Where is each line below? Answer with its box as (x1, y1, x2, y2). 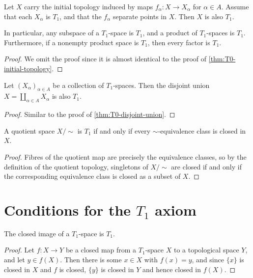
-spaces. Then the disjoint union (113, 80, 210, 90)
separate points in (112, 11, 167, 21)
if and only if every (93, 125, 151, 136)
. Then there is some (60, 254, 122, 265)
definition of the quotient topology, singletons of (4, 161, 148, 171)
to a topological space (173, 245, 239, 255)
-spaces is (206, 28, 235, 38)
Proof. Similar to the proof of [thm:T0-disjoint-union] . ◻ (4, 109, 175, 119)
